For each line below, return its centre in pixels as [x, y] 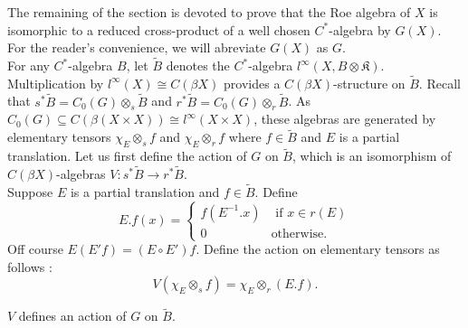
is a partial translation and [145, 191]
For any [29, 65]
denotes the [198, 65]
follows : [30, 266]
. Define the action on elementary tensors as [318, 249]
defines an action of [72, 316]
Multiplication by [56, 83]
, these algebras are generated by [345, 119]
